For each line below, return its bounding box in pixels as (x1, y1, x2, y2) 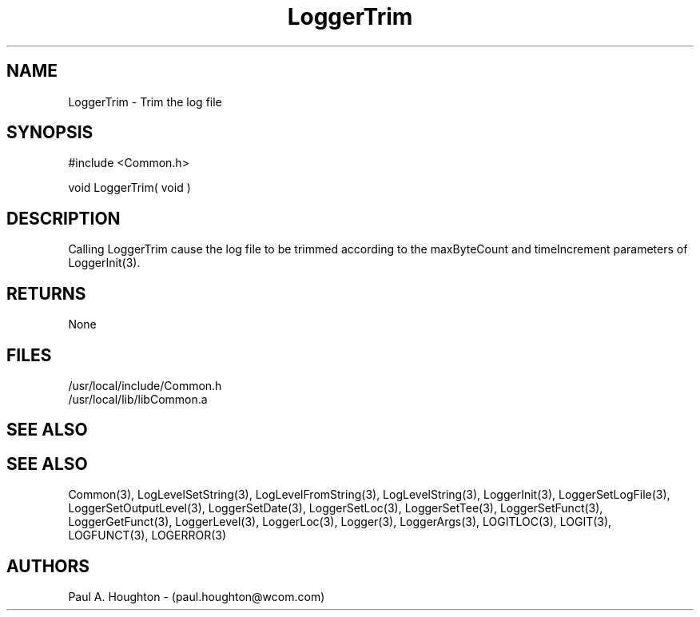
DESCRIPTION (6, 208, 121, 229)
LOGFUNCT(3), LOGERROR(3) (68, 528, 227, 543)
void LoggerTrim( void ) (68, 181, 191, 195)
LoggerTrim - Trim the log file (68, 94, 222, 109)
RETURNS (6, 283, 86, 304)
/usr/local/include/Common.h (68, 378, 222, 392)
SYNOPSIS (6, 122, 93, 143)
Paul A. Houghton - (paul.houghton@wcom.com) (68, 590, 325, 604)
